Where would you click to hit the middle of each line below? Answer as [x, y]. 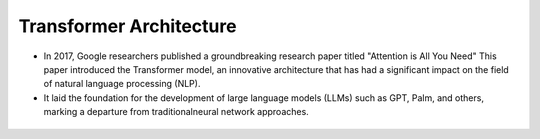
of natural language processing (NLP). [122, 84]
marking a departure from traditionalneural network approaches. [176, 112]
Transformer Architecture [127, 26]
